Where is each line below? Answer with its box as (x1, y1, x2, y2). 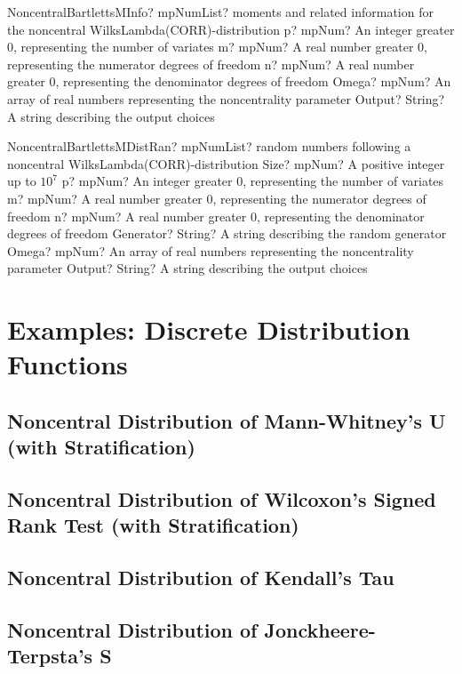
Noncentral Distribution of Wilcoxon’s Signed (7, 485, 436, 513)
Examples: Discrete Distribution (7, 311, 410, 348)
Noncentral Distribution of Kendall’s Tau (7, 564, 394, 591)
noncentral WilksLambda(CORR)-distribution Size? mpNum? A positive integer (7, 154, 445, 173)
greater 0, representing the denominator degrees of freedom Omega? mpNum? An (7, 72, 451, 91)
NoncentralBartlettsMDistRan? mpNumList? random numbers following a (7, 137, 411, 156)
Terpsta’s (7, 642, 93, 670)
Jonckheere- (264, 615, 376, 643)
